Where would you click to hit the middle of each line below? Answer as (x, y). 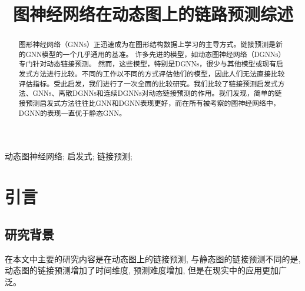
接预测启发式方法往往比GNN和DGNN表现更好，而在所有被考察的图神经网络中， (149, 103)
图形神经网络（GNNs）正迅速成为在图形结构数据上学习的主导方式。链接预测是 (147, 44)
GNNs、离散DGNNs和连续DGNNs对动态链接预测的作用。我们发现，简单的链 (157, 93)
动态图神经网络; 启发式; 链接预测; (69, 156)
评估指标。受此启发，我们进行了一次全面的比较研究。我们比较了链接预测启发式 (148, 83)
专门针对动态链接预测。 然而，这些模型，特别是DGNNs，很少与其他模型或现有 (147, 64)
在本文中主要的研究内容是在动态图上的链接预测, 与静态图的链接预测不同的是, (153, 258)
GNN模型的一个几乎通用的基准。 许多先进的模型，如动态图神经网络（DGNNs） (155, 54)
